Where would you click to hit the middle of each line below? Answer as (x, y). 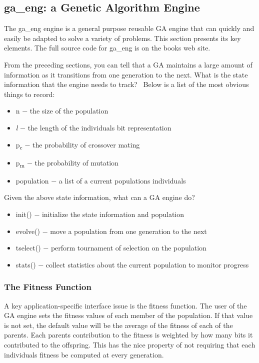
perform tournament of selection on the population (128, 248)
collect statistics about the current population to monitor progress (147, 264)
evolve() (28, 231)
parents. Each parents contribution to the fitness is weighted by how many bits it (128, 335)
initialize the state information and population (113, 214)
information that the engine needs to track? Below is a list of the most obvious (126, 84)
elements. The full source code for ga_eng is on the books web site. (107, 48)
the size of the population (69, 111)
